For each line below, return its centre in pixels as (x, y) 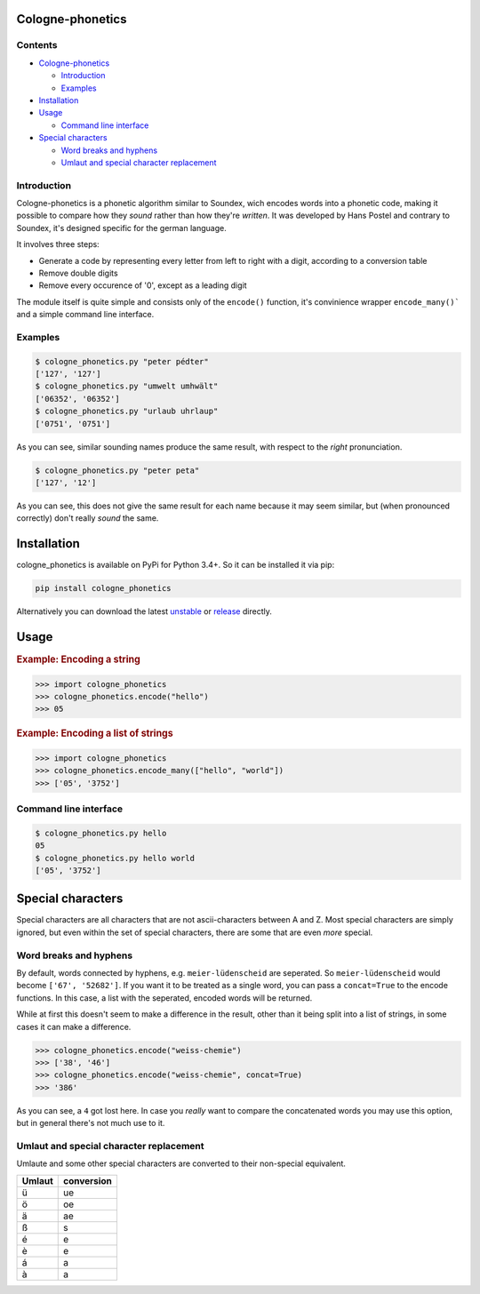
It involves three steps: (58, 244)
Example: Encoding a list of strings (95, 733)
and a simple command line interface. (85, 315)
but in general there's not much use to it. (91, 1123)
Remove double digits (79, 273)
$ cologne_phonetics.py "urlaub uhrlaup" (127, 411)
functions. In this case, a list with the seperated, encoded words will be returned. (164, 998)
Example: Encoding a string (79, 659)
